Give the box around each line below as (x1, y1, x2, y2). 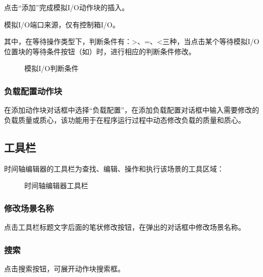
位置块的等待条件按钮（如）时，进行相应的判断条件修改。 (4, 46, 196, 56)
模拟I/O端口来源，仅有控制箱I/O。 (4, 19, 120, 29)
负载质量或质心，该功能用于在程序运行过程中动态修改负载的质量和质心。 (4, 114, 245, 125)
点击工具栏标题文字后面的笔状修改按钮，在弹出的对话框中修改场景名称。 (4, 221, 245, 232)
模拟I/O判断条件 (24, 63, 79, 74)
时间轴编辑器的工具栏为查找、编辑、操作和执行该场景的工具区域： (4, 163, 224, 174)
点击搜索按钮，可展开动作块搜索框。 (4, 263, 125, 273)
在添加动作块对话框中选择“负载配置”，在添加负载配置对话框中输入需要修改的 (4, 105, 259, 115)
